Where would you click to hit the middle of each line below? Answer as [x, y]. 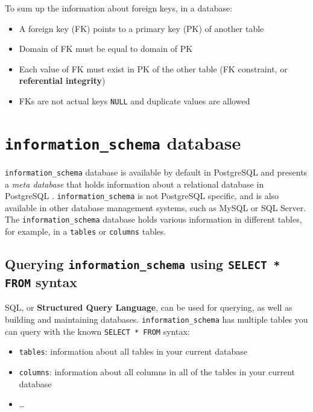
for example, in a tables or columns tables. [86, 231]
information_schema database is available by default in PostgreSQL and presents [156, 172]
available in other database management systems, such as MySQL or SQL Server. [156, 207]
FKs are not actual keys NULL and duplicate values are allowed [134, 100]
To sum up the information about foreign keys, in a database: [119, 8]
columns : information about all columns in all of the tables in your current [157, 372]
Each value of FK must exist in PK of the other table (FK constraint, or [153, 68]
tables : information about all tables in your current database [133, 351]
